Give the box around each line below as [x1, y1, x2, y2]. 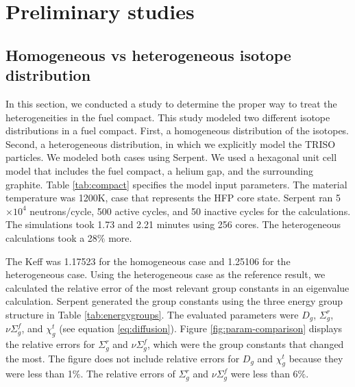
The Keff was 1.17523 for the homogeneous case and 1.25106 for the [5, 253, 291, 268]
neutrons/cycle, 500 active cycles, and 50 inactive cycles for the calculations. [29, 203, 351, 218]
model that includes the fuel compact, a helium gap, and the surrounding [5, 163, 314, 177]
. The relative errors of [80, 366, 175, 381]
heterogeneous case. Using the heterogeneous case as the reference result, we [5, 267, 326, 282]
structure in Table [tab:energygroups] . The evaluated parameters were [5, 307, 299, 321]
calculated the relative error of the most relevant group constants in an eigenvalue [5, 280, 350, 295]
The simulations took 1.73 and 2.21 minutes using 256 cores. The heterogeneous [5, 217, 341, 232]
